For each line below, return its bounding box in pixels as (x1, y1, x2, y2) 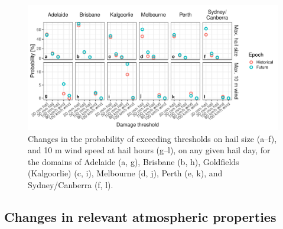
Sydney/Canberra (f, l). (28, 178, 113, 191)
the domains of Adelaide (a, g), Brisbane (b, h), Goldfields (28, 155, 239, 167)
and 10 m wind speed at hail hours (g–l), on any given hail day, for (28, 144, 271, 156)
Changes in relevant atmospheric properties (4, 207, 277, 225)
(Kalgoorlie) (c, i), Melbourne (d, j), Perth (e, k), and (28, 167, 223, 179)
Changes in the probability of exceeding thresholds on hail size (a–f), (28, 132, 277, 144)
